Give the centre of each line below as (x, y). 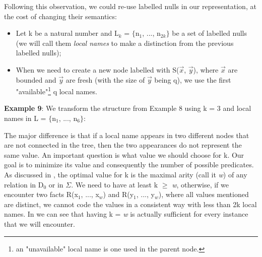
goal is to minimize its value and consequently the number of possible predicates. (129, 165)
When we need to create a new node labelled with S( (97, 69)
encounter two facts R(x (41, 194)
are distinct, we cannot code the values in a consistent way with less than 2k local (130, 204)
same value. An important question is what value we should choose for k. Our (124, 154)
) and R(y (118, 194)
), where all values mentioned (204, 194)
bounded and (36, 79)
